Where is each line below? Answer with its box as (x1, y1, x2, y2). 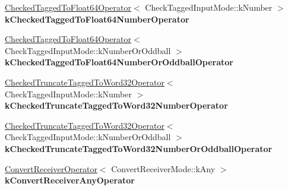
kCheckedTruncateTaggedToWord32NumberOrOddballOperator (5, 142, 273, 154)
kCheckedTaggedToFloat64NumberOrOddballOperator (5, 56, 233, 68)
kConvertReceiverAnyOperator (5, 174, 135, 186)
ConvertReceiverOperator (5, 162, 97, 175)
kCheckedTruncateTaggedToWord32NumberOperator (5, 99, 228, 112)
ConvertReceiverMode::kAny (111, 162, 216, 175)
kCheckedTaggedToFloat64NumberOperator (5, 12, 189, 25)
